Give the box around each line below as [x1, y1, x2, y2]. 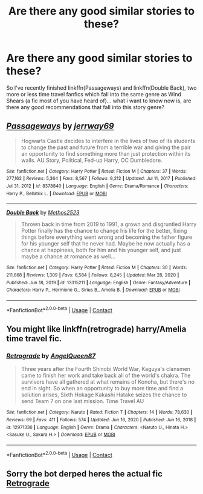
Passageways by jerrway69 [6, 121, 114, 132]
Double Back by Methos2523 [6, 209, 80, 216]
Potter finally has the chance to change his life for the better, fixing [21, 227, 187, 235]
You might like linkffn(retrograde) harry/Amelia [6, 324, 187, 335]
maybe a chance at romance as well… [21, 253, 116, 260]
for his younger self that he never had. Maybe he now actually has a [21, 240, 190, 247]
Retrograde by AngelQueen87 [6, 352, 96, 360]
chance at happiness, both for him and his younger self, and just [21, 247, 181, 254]
